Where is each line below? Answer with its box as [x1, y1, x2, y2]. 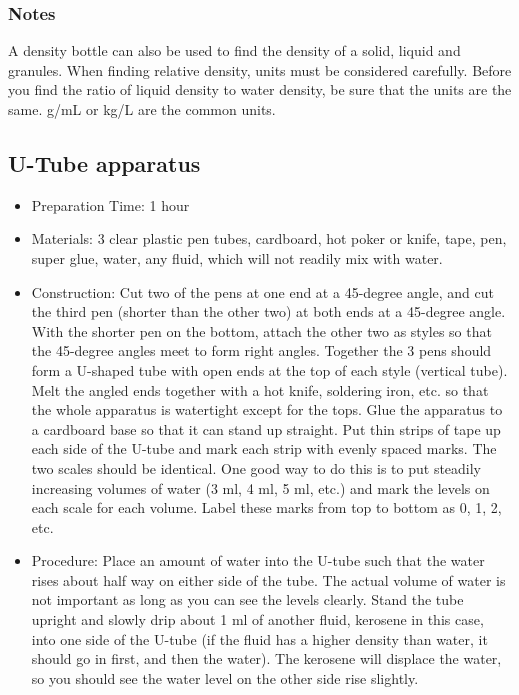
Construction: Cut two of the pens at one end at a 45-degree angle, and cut [31, 281, 495, 302]
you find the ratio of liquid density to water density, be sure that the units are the [8, 79, 512, 100]
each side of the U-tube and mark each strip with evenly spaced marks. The [31, 438, 497, 459]
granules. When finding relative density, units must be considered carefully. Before [8, 59, 512, 80]
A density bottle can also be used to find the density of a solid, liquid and [8, 40, 461, 61]
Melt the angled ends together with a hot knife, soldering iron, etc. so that [31, 379, 489, 400]
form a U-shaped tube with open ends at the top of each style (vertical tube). [31, 359, 508, 380]
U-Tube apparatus [8, 147, 201, 178]
